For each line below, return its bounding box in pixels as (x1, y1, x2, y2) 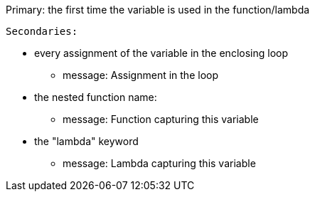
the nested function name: (34, 91, 157, 103)
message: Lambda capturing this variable (63, 157, 256, 169)
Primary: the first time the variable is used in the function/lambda (6, 4, 310, 16)
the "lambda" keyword (34, 135, 139, 147)
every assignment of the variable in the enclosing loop (34, 47, 288, 59)
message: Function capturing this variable (63, 113, 259, 125)
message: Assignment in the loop (63, 69, 218, 81)
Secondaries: (6, 26, 78, 37)
